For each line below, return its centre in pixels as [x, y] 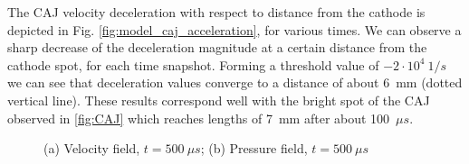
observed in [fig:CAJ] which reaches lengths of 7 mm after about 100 [199, 118]
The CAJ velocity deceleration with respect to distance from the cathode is [216, 12]
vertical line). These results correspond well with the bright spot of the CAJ [219, 100]
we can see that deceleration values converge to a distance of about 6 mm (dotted [235, 82]
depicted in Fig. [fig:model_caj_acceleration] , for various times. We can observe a [234, 29]
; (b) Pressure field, [254, 148]
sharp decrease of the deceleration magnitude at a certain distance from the [217, 47]
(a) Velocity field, [92, 148]
